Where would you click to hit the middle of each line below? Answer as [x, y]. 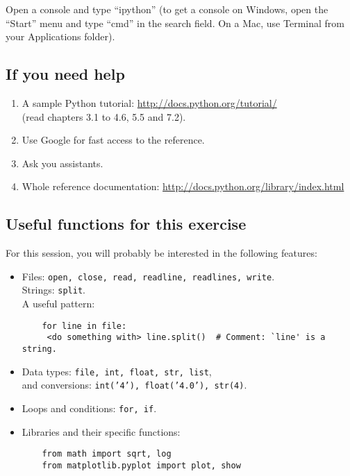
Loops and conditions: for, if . [89, 408]
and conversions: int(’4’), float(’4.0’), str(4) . [134, 385]
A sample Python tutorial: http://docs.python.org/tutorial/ [149, 102]
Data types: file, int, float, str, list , [117, 371]
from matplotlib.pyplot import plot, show [141, 465]
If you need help [65, 74]
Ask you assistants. [62, 163]
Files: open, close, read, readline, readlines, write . [148, 276]
